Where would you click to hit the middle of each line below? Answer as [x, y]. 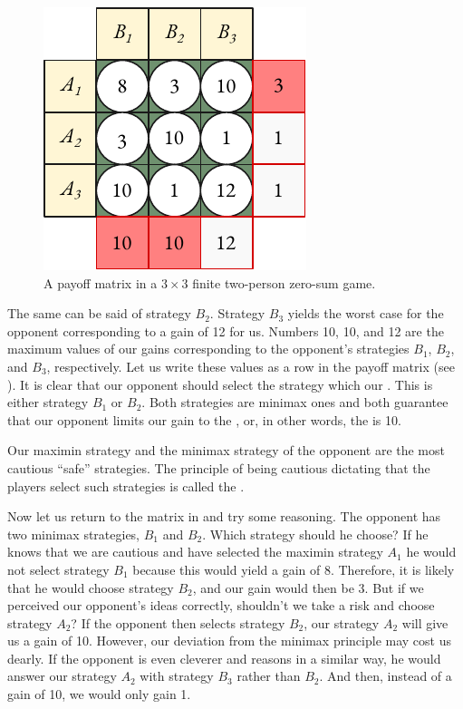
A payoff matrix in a [101, 282]
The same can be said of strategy [99, 313]
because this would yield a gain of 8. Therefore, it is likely [294, 569]
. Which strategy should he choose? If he [315, 534]
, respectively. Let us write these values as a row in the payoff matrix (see [251, 366]
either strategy [48, 402]
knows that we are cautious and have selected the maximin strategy [195, 552]
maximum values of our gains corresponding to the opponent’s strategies [208, 349]
